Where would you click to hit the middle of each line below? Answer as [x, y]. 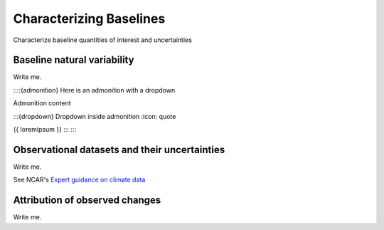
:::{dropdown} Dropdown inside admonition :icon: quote [95, 116]
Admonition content [42, 103]
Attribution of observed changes [87, 200]
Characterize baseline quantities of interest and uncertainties [102, 40]
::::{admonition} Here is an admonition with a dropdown [94, 90]
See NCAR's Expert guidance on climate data [79, 180]
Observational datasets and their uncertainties [119, 150]
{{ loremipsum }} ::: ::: [44, 130]
